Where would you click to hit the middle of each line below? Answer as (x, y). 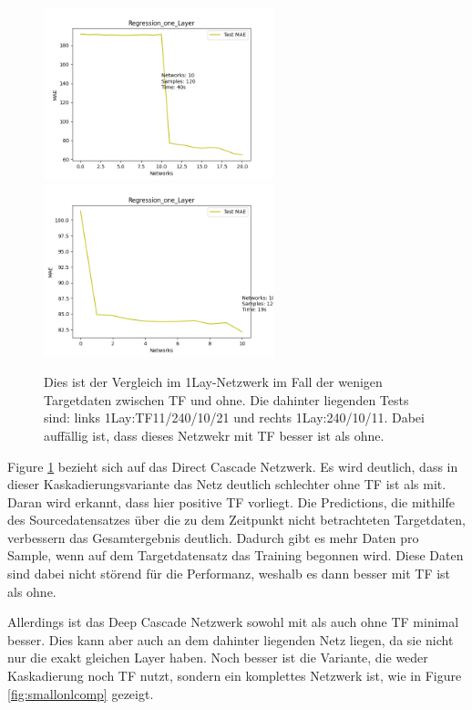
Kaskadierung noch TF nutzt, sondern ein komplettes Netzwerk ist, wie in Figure (235, 676)
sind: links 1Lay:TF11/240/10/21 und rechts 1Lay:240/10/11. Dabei (234, 418)
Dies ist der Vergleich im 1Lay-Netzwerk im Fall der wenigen (213, 382)
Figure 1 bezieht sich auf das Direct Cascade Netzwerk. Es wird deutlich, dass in (233, 466)
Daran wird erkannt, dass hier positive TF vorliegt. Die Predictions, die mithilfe (231, 501)
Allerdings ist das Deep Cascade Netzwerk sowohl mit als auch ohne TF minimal (233, 622)
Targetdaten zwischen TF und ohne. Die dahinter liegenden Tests (226, 399)
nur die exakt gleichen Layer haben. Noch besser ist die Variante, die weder (218, 658)
